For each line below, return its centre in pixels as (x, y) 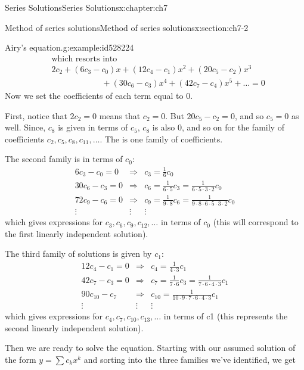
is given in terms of (93, 127)
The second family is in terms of (64, 159)
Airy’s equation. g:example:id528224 (69, 47)
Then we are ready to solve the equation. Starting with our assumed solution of (150, 348)
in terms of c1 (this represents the (226, 316)
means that (120, 115)
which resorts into (84, 59)
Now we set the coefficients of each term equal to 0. (99, 96)
